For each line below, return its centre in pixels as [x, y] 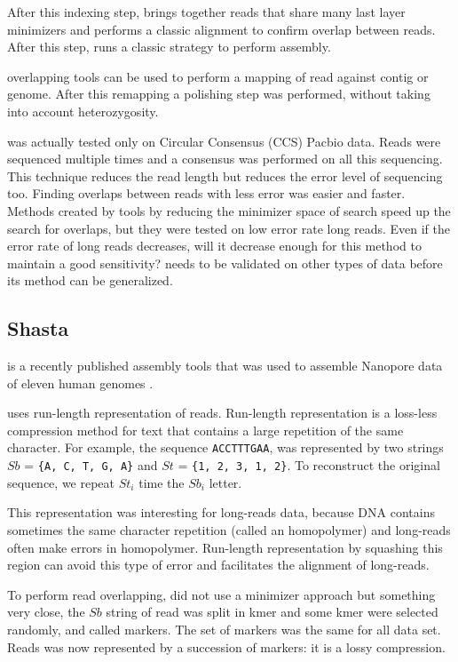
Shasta [38, 328]
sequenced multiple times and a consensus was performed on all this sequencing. [225, 159]
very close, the [46, 612]
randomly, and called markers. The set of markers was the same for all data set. [224, 629]
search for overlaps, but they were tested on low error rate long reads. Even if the [229, 228]
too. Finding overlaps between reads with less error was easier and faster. [206, 193]
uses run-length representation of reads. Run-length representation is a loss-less [222, 413]
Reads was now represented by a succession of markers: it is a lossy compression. [226, 646]
